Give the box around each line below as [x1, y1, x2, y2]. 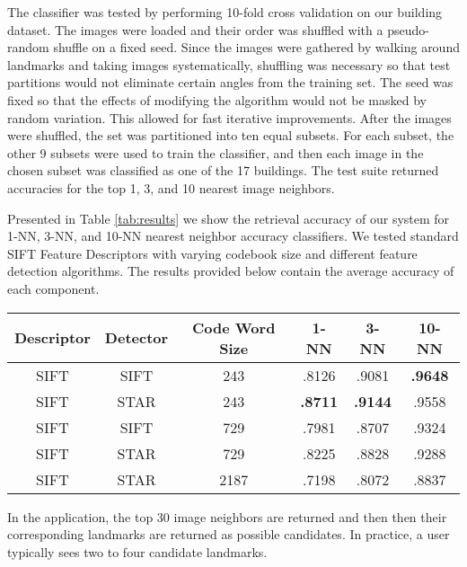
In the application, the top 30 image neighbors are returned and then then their [7, 507, 447, 526]
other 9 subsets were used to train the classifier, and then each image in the [7, 143, 424, 162]
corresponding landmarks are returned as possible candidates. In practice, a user [7, 525, 450, 544]
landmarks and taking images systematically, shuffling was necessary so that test [7, 55, 451, 74]
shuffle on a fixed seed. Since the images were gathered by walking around [53, 38, 460, 57]
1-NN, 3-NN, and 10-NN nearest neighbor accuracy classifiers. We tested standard [7, 226, 459, 245]
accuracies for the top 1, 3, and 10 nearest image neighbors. [7, 178, 335, 197]
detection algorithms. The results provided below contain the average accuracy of [7, 261, 454, 280]
